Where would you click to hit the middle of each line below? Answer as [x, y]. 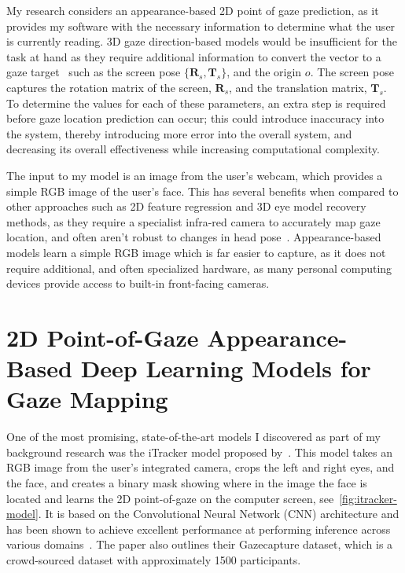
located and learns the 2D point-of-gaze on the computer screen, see [170, 498]
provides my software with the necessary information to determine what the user [201, 26]
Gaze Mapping [87, 399]
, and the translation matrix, [298, 87]
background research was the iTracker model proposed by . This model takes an [199, 452]
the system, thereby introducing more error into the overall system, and [179, 133]
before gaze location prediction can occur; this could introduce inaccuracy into [195, 118]
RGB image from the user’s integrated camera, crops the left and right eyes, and [201, 467]
